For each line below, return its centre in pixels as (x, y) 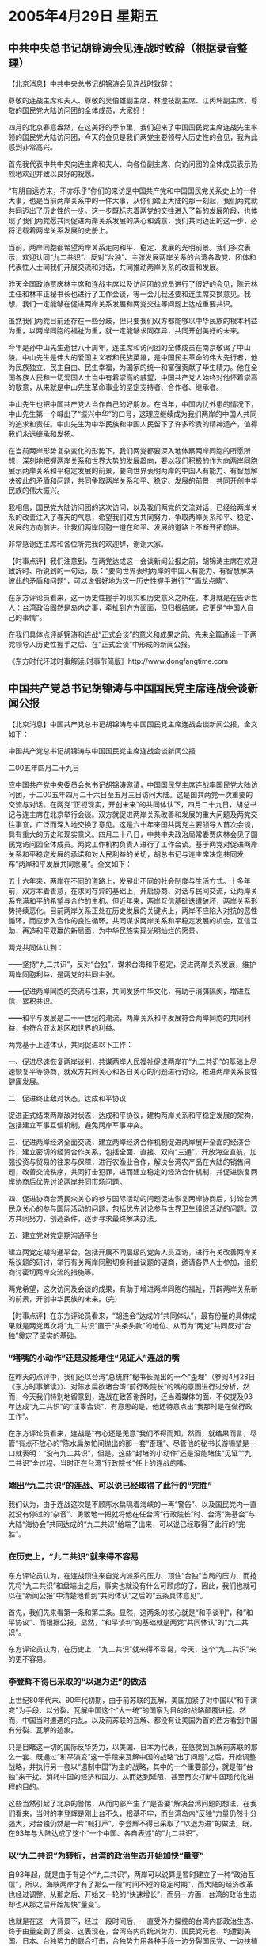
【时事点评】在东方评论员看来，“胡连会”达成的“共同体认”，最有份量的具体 (129, 1316)
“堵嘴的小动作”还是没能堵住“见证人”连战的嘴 (94, 1358)
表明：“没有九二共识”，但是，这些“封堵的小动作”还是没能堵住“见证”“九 (137, 1453)
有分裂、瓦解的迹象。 (43, 1730)
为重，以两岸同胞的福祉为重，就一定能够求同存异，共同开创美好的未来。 (126, 331)
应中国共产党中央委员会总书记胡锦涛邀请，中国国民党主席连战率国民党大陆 (129, 784)
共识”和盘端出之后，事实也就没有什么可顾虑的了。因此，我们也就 (145, 1586)
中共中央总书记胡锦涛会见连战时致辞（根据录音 (123, 48)
